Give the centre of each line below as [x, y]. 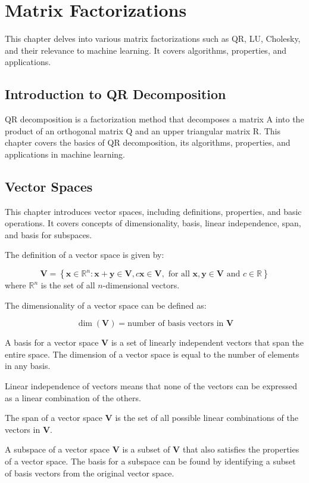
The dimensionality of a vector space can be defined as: [106, 305]
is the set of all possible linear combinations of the [207, 418]
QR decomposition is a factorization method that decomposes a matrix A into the [154, 119]
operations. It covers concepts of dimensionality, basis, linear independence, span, [153, 223]
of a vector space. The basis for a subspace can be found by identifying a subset [150, 461]
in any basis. [28, 366]
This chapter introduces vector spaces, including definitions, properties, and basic [153, 211]
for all [179, 274]
